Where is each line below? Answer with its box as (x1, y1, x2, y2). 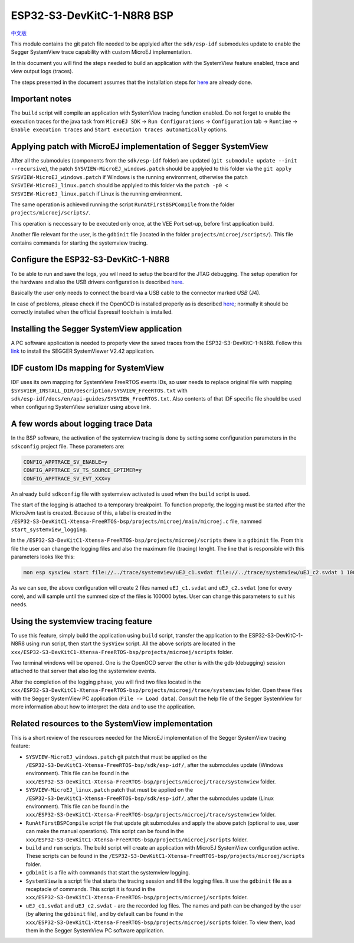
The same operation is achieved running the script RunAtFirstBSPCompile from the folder (11, 201, 235, 208)
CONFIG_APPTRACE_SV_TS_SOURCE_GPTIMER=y (23, 467, 142, 474)
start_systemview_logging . (11, 526, 88, 533)
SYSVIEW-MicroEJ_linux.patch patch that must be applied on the (25, 786, 194, 794)
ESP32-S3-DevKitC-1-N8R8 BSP (11, 9, 174, 22)
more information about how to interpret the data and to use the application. (11, 703, 196, 710)
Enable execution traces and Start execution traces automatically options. (11, 126, 228, 133)
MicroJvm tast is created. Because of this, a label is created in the (11, 509, 171, 516)
